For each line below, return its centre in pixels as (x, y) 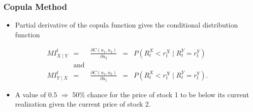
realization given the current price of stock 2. (83, 104)
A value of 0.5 (36, 94)
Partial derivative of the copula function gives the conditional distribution (126, 25)
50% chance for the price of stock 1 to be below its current (161, 94)
